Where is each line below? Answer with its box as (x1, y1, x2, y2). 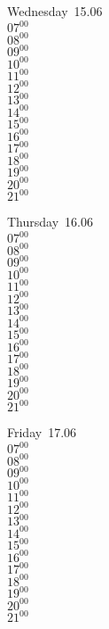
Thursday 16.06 (7, 212, 93, 231)
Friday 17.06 (7, 423, 77, 442)
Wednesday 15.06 (7, 2, 103, 20)
